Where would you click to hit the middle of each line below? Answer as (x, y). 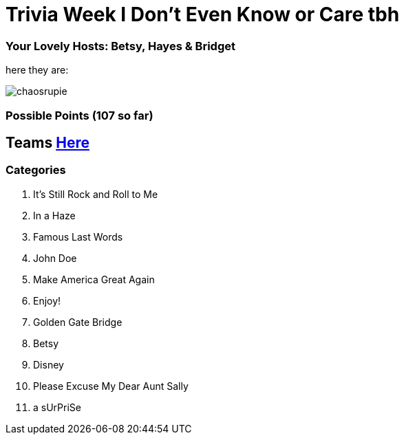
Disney (49, 364)
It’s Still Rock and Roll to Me (96, 194)
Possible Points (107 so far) (79, 115)
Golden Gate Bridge (78, 322)
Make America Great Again (94, 279)
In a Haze (54, 215)
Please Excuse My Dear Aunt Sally (111, 386)
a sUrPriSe (57, 407)
